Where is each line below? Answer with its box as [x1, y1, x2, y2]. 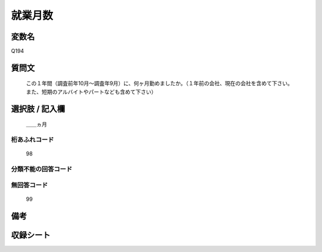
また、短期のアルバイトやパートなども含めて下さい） [26, 88, 157, 95]
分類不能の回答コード [11, 164, 73, 173]
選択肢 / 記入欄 [11, 104, 66, 114]
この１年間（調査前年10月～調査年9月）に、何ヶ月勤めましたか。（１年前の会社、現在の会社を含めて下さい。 [26, 80, 293, 87]
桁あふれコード [11, 136, 54, 144]
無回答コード [11, 181, 48, 189]
